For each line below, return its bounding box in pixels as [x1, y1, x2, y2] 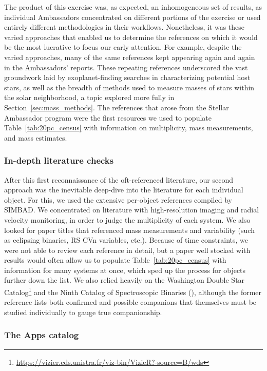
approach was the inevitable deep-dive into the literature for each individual [4, 184, 243, 195]
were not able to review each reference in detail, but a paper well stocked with [4, 244, 251, 255]
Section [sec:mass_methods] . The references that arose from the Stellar [4, 102, 229, 112]
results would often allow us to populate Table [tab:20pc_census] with [4, 255, 226, 265]
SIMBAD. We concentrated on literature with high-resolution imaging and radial [4, 204, 259, 215]
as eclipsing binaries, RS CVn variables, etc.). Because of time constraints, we [4, 235, 249, 245]
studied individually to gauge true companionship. [4, 306, 162, 317]
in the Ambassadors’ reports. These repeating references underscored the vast [4, 62, 248, 72]
